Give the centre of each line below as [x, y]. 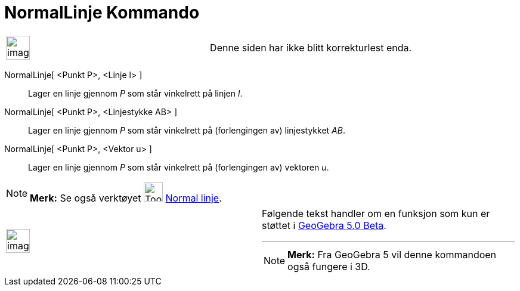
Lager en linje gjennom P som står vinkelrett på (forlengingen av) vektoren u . [179, 167]
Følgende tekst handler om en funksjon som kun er [376, 213]
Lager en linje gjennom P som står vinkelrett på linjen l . [135, 93]
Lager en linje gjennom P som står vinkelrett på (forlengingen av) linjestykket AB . [187, 130]
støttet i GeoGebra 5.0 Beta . [324, 225]
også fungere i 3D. [329, 266]
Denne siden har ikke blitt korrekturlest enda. [311, 47]
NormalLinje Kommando [102, 13]
